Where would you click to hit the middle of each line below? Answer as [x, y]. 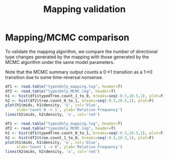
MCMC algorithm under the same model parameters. [60, 62]
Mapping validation [84, 9]
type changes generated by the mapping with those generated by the [77, 57]
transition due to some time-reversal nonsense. [54, 77]
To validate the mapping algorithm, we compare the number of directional [81, 51]
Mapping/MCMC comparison [67, 37]
